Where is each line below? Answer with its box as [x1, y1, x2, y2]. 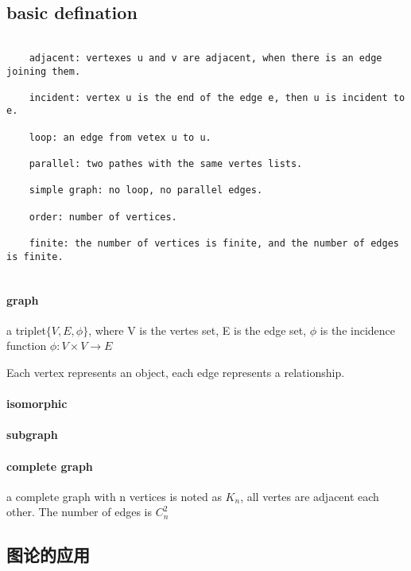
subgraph [6, 426, 58, 443]
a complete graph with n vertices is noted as [6, 487, 222, 504]
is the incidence [320, 321, 396, 338]
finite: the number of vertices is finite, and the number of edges [29, 238, 399, 250]
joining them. [6, 65, 81, 77]
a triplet [6, 321, 46, 338]
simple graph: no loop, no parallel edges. [29, 185, 263, 196]
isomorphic [6, 395, 68, 412]
